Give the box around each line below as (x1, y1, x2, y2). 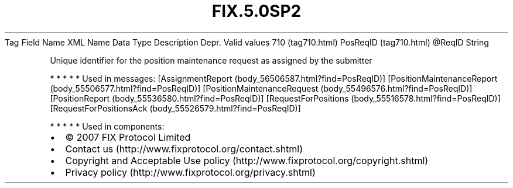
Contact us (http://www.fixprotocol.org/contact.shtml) (65, 142, 303, 155)
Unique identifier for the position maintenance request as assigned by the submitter (50, 55, 372, 65)
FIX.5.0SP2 (211, 1, 302, 21)
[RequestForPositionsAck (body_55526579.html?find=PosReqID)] (50, 103, 301, 113)
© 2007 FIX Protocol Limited (65, 131, 191, 143)
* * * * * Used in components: (50, 121, 165, 131)
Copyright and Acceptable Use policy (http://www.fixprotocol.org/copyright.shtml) (65, 154, 429, 166)
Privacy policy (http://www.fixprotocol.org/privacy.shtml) (65, 166, 316, 178)
